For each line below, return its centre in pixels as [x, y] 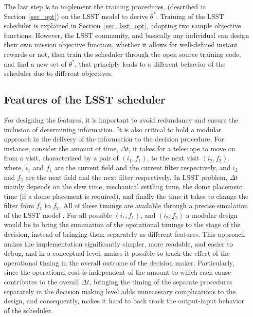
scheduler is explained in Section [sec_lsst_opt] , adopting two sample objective [123, 26]
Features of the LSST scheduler [85, 99]
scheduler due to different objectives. [58, 73]
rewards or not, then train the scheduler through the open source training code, [123, 54]
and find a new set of [35, 63]
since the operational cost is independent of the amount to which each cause [117, 272]
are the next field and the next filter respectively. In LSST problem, [126, 177]
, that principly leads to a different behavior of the [150, 63]
